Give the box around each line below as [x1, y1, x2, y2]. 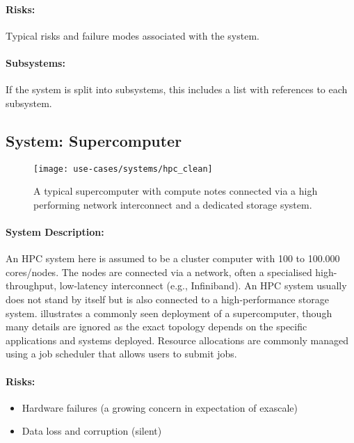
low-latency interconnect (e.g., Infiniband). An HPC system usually [59, 278, 347, 293]
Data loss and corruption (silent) [22, 424, 162, 438]
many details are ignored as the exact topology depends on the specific [6, 319, 307, 334]
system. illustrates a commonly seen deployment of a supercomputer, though [6, 305, 332, 320]
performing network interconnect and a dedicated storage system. [33, 197, 312, 211]
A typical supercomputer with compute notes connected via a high [33, 184, 318, 198]
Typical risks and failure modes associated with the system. [6, 28, 259, 42]
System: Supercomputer [6, 129, 182, 151]
